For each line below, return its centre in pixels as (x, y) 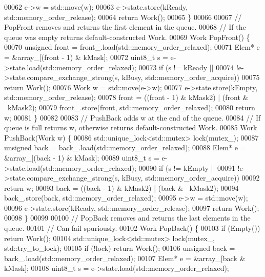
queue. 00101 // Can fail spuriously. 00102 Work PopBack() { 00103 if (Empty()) (132, 228)
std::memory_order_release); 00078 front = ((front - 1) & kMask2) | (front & (126, 97)
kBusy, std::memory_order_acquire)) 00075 (191, 77)
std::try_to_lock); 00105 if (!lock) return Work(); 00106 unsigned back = (120, 248)
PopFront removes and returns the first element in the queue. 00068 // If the (125, 27)
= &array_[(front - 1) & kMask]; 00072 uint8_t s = (86, 57)
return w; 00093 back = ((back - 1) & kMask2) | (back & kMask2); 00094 (121, 187)
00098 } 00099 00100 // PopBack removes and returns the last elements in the (127, 218)
